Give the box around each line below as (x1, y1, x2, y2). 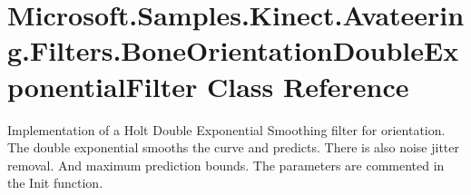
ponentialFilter (7, 67, 198, 104)
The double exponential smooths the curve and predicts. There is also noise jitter (7, 138, 459, 157)
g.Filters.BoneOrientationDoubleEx (7, 32, 459, 69)
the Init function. (7, 173, 103, 192)
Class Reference (206, 67, 409, 104)
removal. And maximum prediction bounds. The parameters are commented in (7, 155, 445, 174)
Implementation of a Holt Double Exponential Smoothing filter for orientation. (7, 120, 446, 139)
